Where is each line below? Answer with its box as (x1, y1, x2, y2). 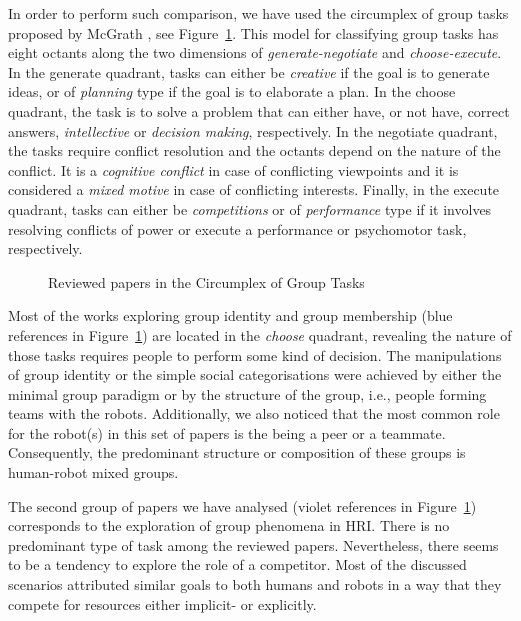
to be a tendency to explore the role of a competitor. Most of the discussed (8, 554, 467, 575)
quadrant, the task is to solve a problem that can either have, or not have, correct (8, 100, 510, 121)
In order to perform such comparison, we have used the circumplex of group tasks (8, 3, 509, 23)
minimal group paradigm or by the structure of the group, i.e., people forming (8, 383, 487, 404)
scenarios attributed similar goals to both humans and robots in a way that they (8, 574, 502, 595)
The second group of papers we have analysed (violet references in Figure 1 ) (8, 495, 477, 516)
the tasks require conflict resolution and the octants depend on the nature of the (8, 140, 501, 161)
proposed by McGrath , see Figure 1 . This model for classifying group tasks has (8, 22, 499, 43)
